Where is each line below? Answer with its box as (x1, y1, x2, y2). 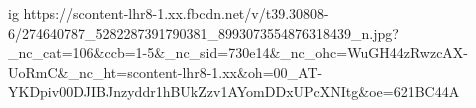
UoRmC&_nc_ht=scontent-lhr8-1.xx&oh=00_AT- (8, 61, 323, 82)
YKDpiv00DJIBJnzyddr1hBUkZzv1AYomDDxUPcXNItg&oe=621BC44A (8, 81, 460, 102)
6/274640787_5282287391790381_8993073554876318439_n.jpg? (8, 22, 399, 43)
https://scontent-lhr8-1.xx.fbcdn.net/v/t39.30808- (23, 3, 329, 23)
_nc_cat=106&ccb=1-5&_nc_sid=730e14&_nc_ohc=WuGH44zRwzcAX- (8, 42, 469, 63)
